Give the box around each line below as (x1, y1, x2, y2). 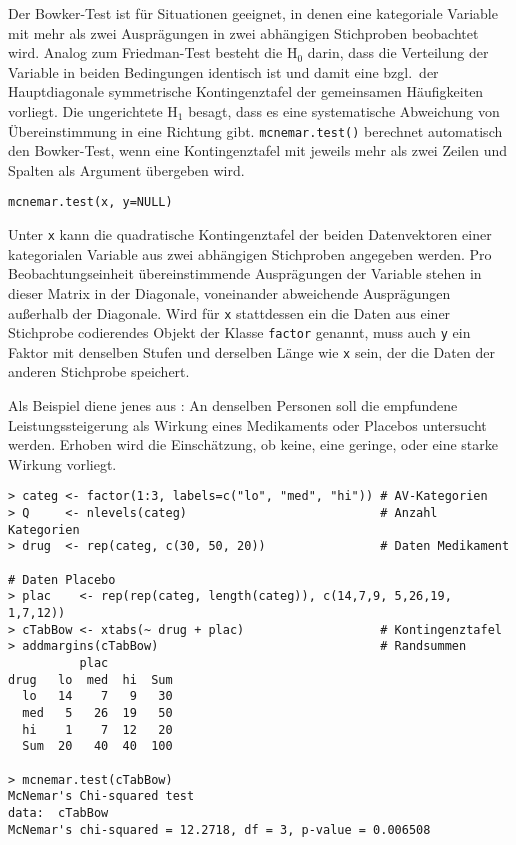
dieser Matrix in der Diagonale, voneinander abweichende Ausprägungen (8, 282, 451, 303)
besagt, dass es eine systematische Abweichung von (188, 100, 500, 121)
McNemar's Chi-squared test (8, 789, 195, 804)
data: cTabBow (8, 805, 109, 820)
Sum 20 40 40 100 (22, 739, 173, 754)
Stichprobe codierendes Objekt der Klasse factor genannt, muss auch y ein (8, 322, 471, 343)
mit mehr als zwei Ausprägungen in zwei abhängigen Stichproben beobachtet (8, 22, 479, 43)
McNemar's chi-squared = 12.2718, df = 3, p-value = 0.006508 (8, 822, 431, 837)
